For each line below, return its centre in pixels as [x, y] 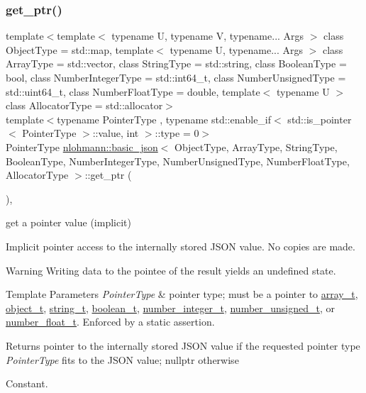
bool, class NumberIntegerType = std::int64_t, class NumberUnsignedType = [176, 77]
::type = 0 [177, 133]
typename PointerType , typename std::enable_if [164, 119]
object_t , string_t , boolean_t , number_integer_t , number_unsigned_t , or [171, 308]
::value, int [116, 133]
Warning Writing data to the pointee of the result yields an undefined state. [171, 270]
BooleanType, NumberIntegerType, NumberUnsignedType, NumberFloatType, [178, 161]
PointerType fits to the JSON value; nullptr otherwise [122, 359]
